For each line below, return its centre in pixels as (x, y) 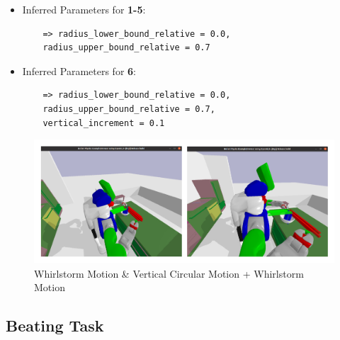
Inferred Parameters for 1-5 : (84, 9)
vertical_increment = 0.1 (104, 123)
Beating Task (55, 325)
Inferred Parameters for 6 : (79, 70)
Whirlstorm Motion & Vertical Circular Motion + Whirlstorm (169, 273)
